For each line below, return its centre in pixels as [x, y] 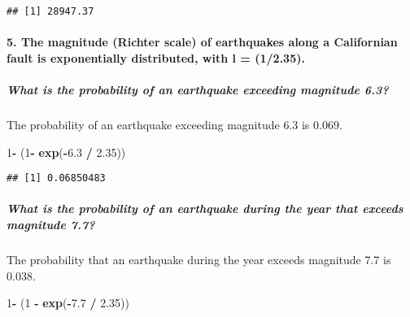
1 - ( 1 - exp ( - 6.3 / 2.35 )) [66, 152]
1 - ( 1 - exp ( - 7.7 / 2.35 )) [68, 303]
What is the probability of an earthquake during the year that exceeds [205, 208]
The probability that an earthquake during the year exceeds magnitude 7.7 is [199, 259]
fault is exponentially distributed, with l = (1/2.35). [156, 57]
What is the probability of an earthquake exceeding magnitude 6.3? [198, 90]
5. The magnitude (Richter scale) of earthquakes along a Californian [202, 42]
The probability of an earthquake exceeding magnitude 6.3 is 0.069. [174, 124]
